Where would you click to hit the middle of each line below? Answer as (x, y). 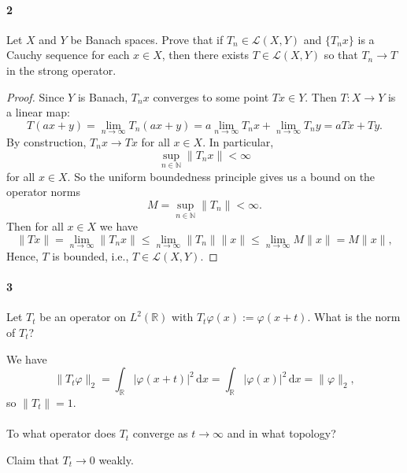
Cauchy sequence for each (68, 55)
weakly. (116, 459)
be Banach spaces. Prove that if (147, 39)
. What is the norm (354, 317)
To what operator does (61, 433)
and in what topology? (281, 433)
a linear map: (38, 112)
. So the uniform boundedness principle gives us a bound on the (221, 176)
